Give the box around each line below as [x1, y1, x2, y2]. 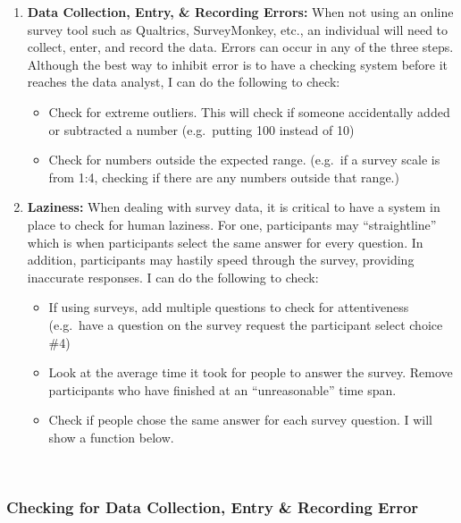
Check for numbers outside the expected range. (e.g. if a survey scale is [48, 150, 440, 169]
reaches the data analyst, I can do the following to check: [27, 72, 340, 91]
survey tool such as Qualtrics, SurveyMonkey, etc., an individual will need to [27, 20, 448, 38]
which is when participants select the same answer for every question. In [27, 232, 423, 251]
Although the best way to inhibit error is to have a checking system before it [27, 55, 448, 73]
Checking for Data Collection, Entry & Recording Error [6, 495, 419, 518]
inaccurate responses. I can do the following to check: [27, 267, 319, 286]
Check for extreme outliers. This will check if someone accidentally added [48, 102, 450, 121]
